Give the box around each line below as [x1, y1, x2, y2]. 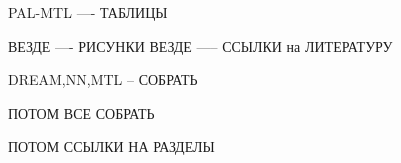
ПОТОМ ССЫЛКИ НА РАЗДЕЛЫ [8, 136, 215, 157]
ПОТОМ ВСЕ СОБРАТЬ [8, 102, 155, 123]
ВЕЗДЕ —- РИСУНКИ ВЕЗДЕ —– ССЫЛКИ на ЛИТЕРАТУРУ [8, 35, 393, 56]
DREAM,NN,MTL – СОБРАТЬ [8, 69, 198, 90]
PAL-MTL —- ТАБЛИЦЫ [8, 2, 168, 22]
